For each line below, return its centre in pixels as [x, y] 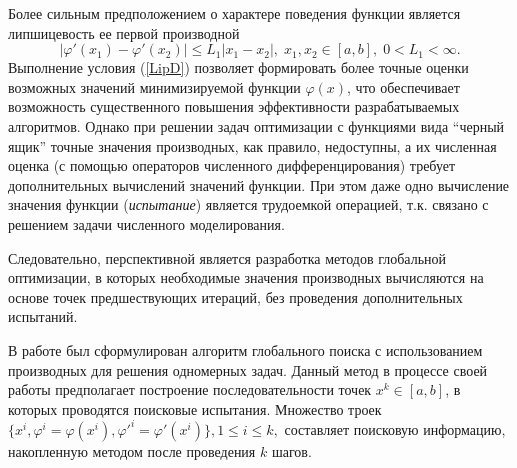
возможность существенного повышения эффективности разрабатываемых [234, 106]
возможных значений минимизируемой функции [154, 86]
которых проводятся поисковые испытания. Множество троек [195, 408]
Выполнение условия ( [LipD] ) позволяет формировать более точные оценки [238, 67]
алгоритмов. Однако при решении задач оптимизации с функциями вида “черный [256, 125]
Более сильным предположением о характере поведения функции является [234, 13]
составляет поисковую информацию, [395, 428]
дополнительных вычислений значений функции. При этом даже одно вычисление [259, 184]
